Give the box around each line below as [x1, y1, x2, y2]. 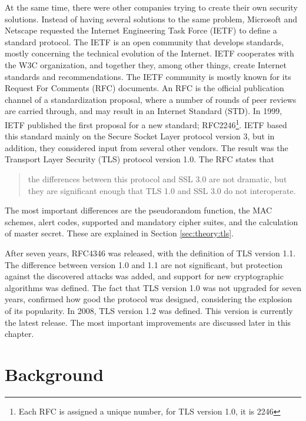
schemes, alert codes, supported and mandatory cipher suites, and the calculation [5, 215, 298, 228]
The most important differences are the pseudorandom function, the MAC [5, 204, 272, 216]
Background [5, 362, 104, 386]
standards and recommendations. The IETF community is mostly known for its [5, 70, 291, 82]
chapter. [5, 328, 34, 340]
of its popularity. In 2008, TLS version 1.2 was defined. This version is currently [5, 304, 293, 316]
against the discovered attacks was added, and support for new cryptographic [5, 270, 284, 282]
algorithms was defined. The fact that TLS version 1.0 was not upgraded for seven [5, 281, 301, 293]
